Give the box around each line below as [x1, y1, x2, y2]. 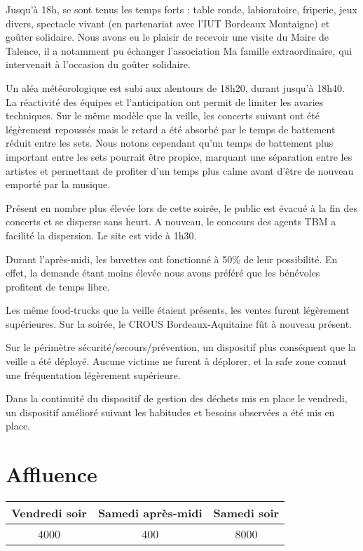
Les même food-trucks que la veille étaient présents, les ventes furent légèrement [6, 303, 350, 317]
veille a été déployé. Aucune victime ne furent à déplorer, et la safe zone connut [6, 354, 348, 369]
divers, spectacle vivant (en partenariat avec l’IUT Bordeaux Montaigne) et [6, 15, 330, 30]
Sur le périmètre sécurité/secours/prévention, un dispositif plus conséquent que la [6, 340, 356, 354]
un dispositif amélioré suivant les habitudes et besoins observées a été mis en [6, 404, 335, 419]
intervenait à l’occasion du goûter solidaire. [6, 57, 191, 72]
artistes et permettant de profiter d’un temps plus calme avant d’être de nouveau [6, 163, 354, 178]
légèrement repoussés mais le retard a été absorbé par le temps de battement [6, 121, 336, 136]
